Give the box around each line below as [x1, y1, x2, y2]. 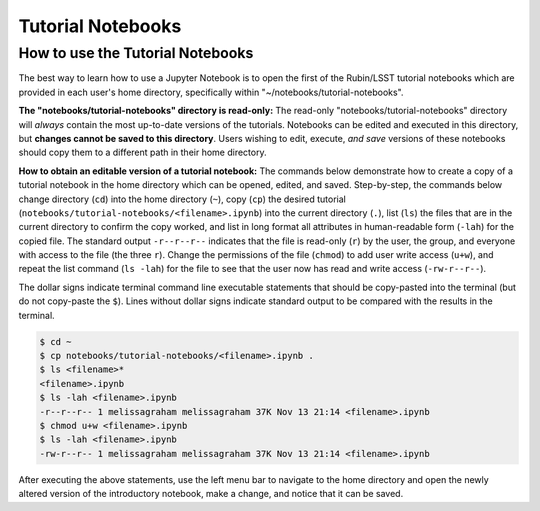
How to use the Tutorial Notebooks [18, 44, 254, 62]
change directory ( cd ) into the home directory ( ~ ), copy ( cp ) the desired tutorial [18, 193, 347, 205]
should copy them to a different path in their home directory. [18, 146, 267, 159]
